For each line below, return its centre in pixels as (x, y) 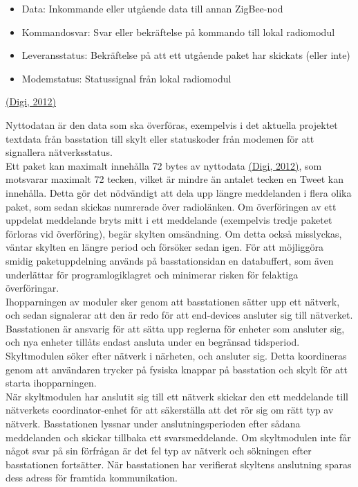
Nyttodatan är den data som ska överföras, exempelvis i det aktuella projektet (172, 124)
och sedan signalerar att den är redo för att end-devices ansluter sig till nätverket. (179, 315)
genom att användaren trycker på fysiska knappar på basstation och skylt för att (177, 369)
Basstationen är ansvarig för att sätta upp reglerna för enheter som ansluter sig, (175, 328)
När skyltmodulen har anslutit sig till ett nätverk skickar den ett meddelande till (177, 396)
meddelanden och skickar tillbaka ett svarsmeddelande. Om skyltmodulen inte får (178, 437)
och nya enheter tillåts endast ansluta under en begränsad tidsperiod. (153, 342)
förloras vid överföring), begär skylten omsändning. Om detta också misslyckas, (174, 233)
